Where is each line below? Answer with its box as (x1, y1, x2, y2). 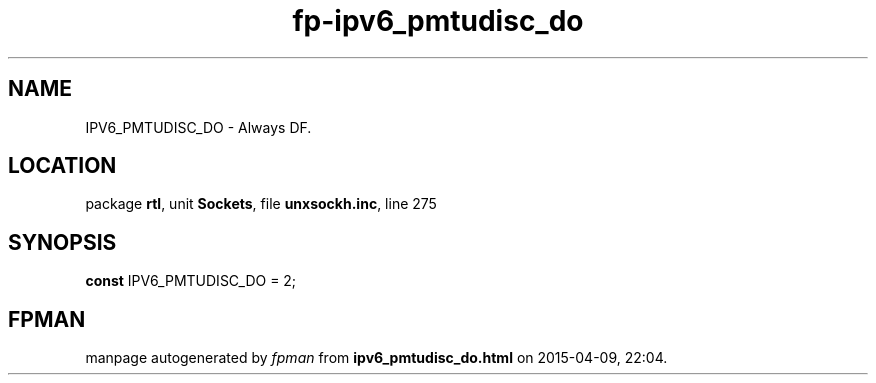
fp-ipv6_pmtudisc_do (292, 4, 584, 38)
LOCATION (8, 153, 117, 179)
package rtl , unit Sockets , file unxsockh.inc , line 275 (85, 195, 437, 213)
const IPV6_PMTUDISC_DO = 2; (85, 272, 297, 290)
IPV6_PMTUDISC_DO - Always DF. (85, 118, 312, 136)
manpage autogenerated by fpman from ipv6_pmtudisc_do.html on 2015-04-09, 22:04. (85, 349, 668, 367)
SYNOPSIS (8, 229, 117, 255)
